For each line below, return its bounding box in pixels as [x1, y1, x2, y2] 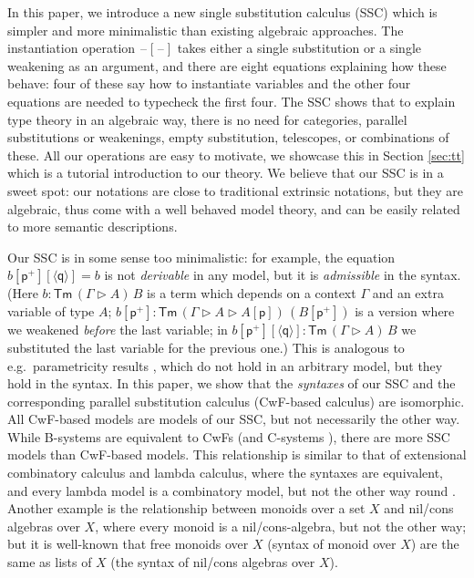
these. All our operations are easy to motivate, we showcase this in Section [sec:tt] [7, 145, 465, 164]
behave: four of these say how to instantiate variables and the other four [7, 74, 411, 93]
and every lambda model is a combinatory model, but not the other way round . [7, 480, 456, 500]
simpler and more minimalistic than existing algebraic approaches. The [7, 20, 404, 39]
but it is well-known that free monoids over [7, 534, 249, 553]
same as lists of [7, 552, 92, 572]
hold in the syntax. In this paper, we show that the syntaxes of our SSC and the [7, 374, 456, 393]
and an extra [372, 284, 444, 303]
